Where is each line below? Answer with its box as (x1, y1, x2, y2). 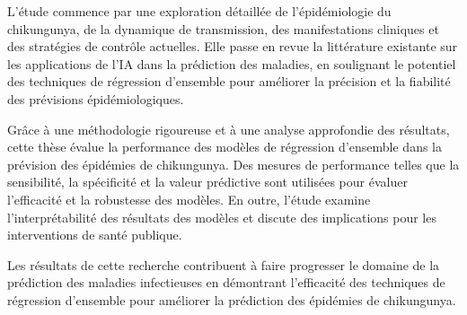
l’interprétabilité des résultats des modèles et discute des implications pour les (7, 207, 436, 226)
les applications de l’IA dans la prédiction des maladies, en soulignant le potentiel (7, 54, 456, 73)
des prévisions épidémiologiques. (7, 89, 184, 108)
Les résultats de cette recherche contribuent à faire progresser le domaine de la (7, 255, 440, 274)
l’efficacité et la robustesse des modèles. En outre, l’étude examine (7, 189, 371, 208)
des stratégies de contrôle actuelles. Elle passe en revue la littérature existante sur (7, 37, 458, 56)
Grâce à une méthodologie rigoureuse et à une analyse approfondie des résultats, (7, 119, 450, 138)
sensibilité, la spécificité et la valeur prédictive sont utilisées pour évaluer (7, 172, 408, 191)
